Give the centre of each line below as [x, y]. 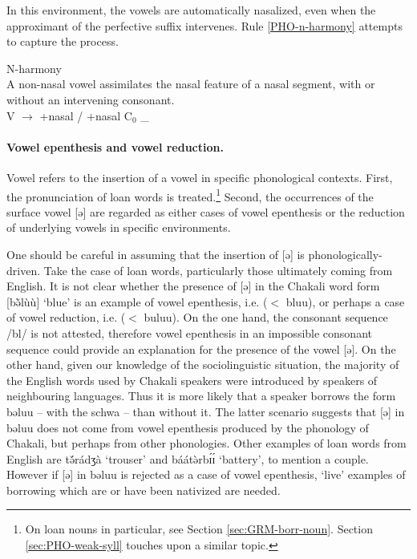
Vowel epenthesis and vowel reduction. [115, 146]
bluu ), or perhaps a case [345, 301]
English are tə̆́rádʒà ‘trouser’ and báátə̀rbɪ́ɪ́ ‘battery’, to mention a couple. [188, 458]
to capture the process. [63, 41]
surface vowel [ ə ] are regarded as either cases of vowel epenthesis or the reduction [206, 211]
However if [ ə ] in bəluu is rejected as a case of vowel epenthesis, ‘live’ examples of [206, 474]
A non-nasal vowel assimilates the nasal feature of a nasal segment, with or [191, 84]
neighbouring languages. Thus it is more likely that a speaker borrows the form [201, 396]
